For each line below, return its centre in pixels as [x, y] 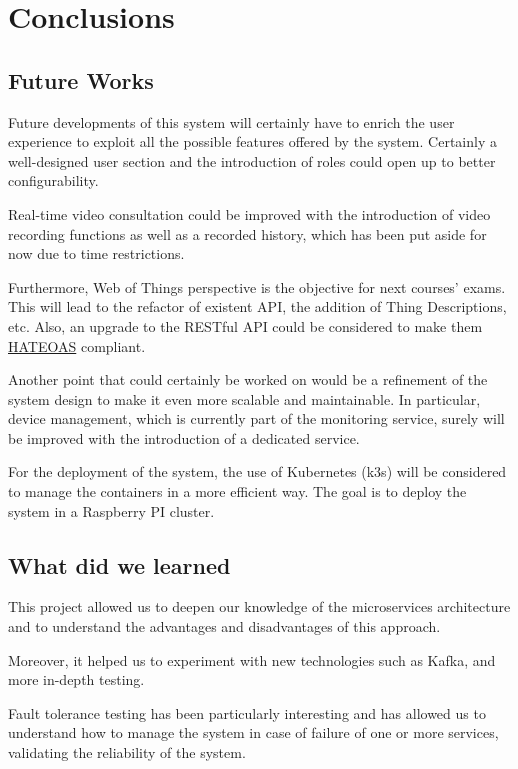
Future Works [81, 79]
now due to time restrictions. [96, 253]
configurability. [53, 180]
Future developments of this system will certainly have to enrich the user [231, 121]
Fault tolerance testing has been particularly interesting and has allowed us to [247, 712]
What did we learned [119, 564]
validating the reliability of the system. [127, 752]
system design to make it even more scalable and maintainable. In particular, [244, 398]
